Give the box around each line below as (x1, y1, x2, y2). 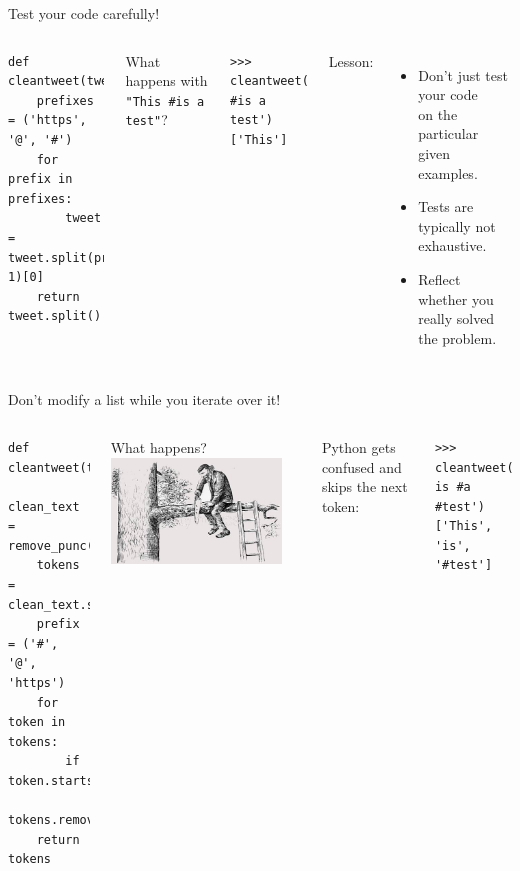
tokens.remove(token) (8, 813, 152, 828)
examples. (418, 162, 478, 183)
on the (418, 103, 458, 124)
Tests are (418, 196, 474, 217)
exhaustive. (418, 235, 487, 256)
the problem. (418, 327, 497, 348)
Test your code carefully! (8, 3, 160, 23)
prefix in (8, 172, 73, 187)
